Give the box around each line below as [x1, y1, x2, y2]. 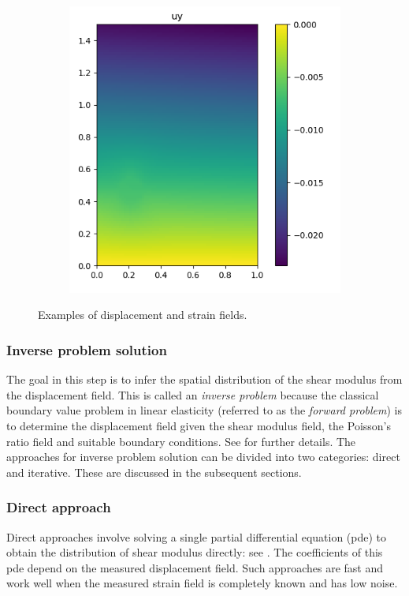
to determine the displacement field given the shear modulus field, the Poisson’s [6, 418, 391, 433]
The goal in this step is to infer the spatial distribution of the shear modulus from [6, 371, 403, 388]
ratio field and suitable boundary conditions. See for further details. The [6, 433, 356, 449]
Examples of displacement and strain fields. [38, 306, 247, 323]
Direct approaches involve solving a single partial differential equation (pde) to [6, 528, 387, 545]
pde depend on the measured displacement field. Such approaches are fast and [6, 559, 383, 575]
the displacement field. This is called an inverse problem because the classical [6, 386, 379, 403]
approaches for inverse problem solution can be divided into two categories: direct [6, 448, 400, 465]
